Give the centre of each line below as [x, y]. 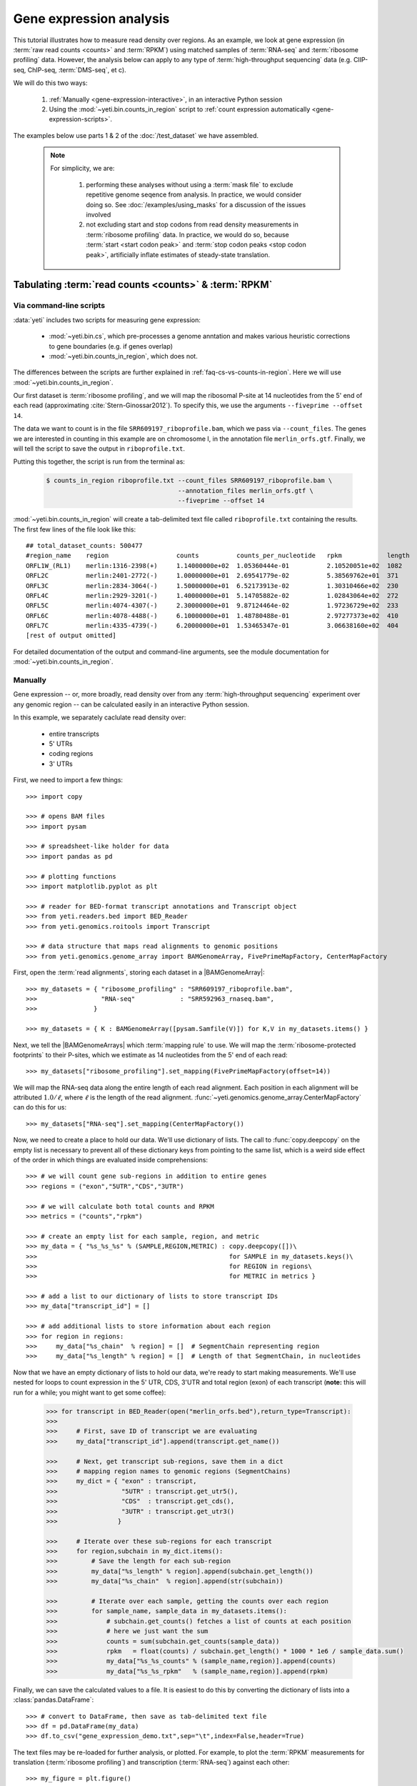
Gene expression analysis [91, 19]
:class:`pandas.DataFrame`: [54, 1700]
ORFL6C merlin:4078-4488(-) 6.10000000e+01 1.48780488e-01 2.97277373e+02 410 [212, 615]
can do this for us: [40, 1107]
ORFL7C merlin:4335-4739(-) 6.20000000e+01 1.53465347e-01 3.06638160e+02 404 [212, 626]
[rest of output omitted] [71, 635]
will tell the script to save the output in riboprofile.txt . [99, 449]
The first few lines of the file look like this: [75, 529]
